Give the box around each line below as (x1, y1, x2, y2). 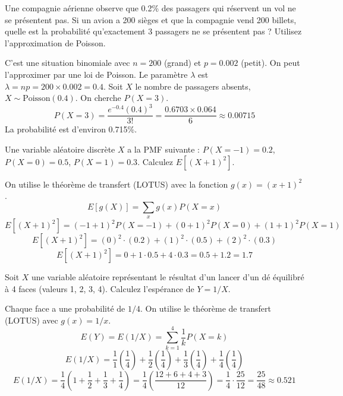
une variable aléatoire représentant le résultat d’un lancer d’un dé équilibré (32, 271, 304, 283)
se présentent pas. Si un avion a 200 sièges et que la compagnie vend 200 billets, (5, 13, 297, 26)
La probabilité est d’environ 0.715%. (5, 123, 137, 135)
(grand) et (163, 56, 202, 69)
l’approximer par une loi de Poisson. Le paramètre (5, 68, 188, 80)
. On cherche (75, 91, 121, 104)
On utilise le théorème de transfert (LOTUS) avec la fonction (5, 178, 228, 190)
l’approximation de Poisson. (5, 36, 106, 49)
